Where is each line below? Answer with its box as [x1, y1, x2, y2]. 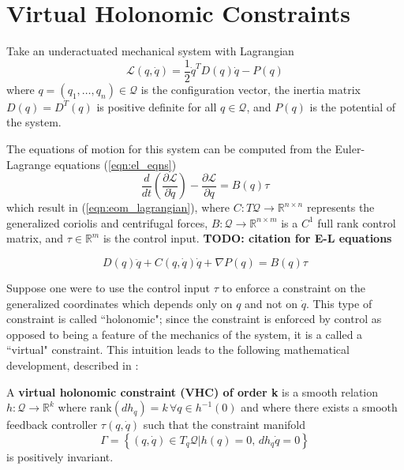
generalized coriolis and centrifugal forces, [6, 214, 208, 231]
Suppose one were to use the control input [6, 279, 211, 295]
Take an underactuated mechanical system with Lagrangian [6, 43, 294, 59]
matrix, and [6, 230, 64, 246]
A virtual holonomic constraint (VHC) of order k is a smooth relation [6, 383, 379, 400]
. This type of [305, 295, 372, 311]
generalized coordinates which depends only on [6, 295, 233, 311]
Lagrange [6, 156, 51, 172]
